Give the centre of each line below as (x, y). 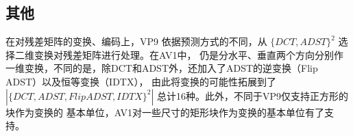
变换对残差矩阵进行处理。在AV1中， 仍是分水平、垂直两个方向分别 (184, 54)
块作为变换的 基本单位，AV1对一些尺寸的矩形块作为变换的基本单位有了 (165, 112)
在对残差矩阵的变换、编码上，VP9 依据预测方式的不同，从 (136, 41)
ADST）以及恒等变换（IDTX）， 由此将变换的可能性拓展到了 (141, 81)
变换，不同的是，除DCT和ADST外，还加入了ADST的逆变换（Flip (171, 68)
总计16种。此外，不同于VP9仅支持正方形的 (253, 95)
